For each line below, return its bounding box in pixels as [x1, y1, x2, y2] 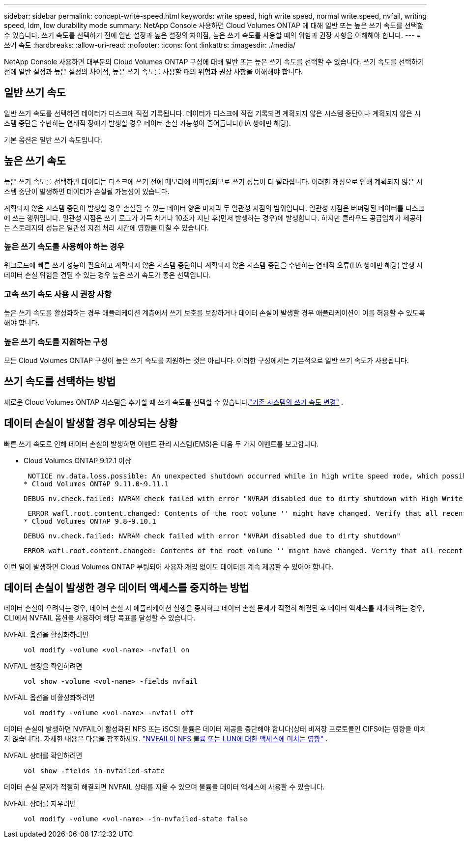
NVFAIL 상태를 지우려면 [4, 799, 76, 808]
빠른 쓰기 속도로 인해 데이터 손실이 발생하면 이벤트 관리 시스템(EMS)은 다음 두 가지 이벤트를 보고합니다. [4, 439, 319, 448]
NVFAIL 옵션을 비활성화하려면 [4, 693, 95, 702]
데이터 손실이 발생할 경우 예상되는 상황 [4, 417, 178, 430]
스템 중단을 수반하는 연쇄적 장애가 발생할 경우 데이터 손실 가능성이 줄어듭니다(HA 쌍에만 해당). [4, 118, 291, 127]
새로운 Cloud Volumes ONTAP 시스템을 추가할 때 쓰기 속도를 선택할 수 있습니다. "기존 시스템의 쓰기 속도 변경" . [4, 397, 344, 406]
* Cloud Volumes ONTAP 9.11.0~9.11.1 [24, 479, 169, 488]
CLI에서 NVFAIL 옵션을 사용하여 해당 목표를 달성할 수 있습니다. [4, 614, 196, 622]
